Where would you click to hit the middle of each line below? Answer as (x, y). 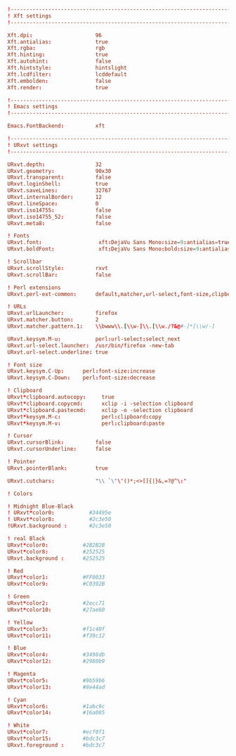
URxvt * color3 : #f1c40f (56, 629)
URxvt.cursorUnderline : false (59, 449)
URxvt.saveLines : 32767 (59, 191)
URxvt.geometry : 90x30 (59, 171)
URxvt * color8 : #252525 (56, 551)
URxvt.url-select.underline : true (58, 352)
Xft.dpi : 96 (54, 35)
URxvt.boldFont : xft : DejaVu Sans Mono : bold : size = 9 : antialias (119, 249)
